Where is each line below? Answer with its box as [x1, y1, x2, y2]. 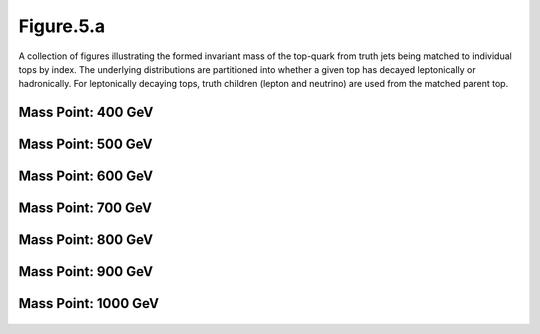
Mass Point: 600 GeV [18, 168, 154, 185]
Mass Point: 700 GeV [18, 200, 152, 217]
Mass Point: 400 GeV [18, 104, 154, 121]
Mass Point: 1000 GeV [18, 295, 160, 312]
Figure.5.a [18, 15, 106, 37]
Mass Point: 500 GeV [18, 136, 154, 153]
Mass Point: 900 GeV [18, 263, 154, 280]
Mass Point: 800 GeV [18, 231, 154, 249]
